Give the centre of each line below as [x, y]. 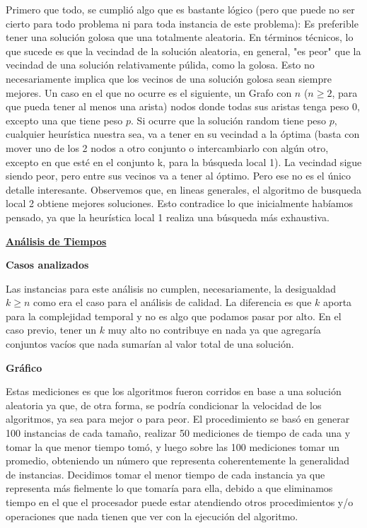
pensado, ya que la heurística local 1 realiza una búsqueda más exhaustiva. [168, 217]
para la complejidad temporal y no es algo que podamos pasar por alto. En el [174, 316]
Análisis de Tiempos [56, 241]
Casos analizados [47, 265]
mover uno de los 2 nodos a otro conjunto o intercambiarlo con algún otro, [167, 147]
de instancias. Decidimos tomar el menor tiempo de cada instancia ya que [165, 474]
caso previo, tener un [51, 330]
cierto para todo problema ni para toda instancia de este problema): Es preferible [182, 23]
